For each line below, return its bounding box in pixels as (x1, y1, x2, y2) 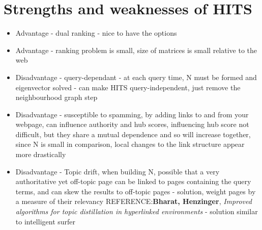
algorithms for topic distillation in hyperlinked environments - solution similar (15, 206, 258, 217)
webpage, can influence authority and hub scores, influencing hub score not (15, 119, 249, 130)
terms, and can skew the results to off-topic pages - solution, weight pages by (15, 186, 256, 196)
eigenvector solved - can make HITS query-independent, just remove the (15, 82, 241, 92)
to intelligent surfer (15, 216, 76, 226)
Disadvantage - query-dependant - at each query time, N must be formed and (15, 71, 257, 82)
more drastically (15, 149, 66, 160)
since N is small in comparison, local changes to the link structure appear (15, 139, 245, 149)
